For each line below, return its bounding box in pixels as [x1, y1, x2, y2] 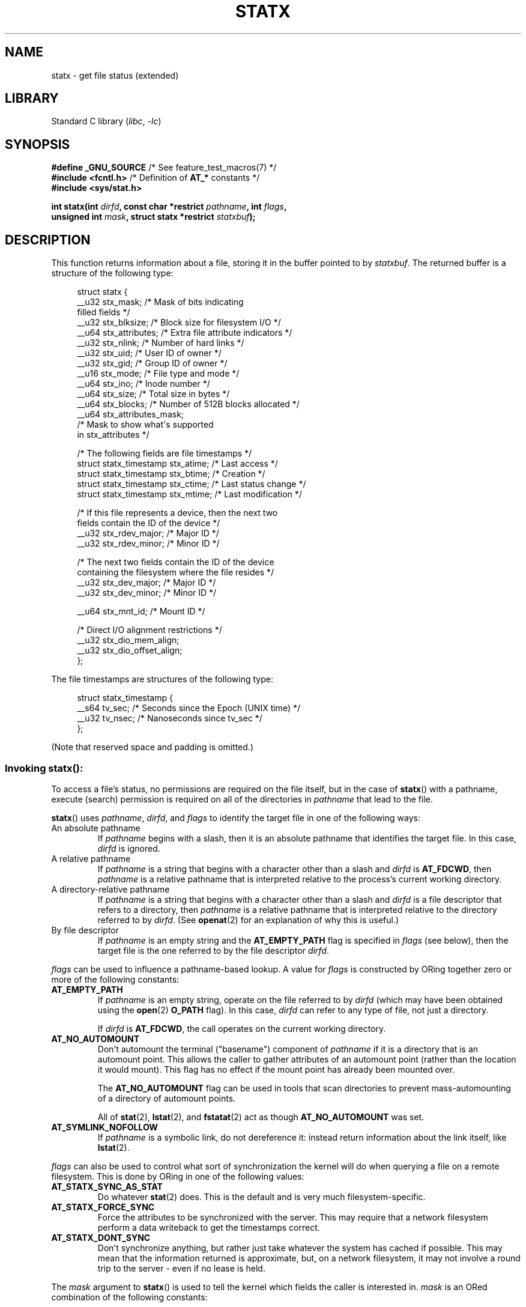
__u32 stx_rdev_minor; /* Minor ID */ [77, 538, 220, 549]
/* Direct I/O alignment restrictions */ [77, 625, 222, 635]
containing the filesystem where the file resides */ [77, 567, 274, 578]
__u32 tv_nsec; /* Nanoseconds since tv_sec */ [77, 713, 262, 724]
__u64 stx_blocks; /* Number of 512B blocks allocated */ [77, 399, 300, 410]
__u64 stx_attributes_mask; [77, 409, 184, 420]
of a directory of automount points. [97, 1093, 236, 1103]
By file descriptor [51, 924, 119, 935]
